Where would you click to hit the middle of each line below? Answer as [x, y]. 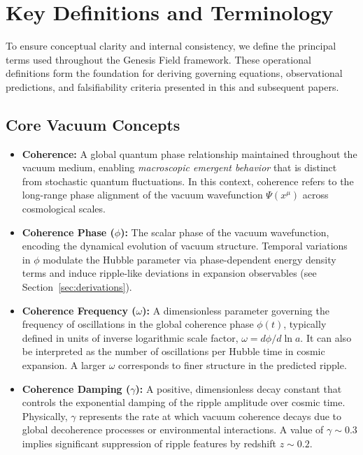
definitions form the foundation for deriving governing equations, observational [174, 73]
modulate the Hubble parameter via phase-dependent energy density [190, 259]
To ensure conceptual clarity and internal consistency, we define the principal [171, 46]
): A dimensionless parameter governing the [236, 310]
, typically [305, 324]
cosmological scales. [64, 209]
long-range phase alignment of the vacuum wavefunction [142, 195]
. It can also [326, 337]
